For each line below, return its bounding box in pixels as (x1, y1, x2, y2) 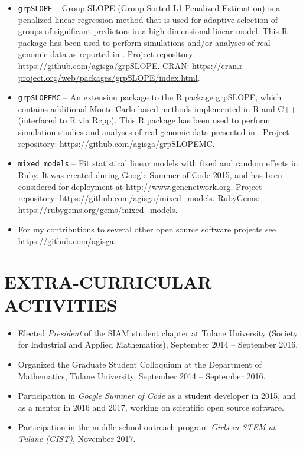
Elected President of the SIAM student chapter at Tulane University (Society (18, 326, 298, 339)
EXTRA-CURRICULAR (4, 269, 212, 293)
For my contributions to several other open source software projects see (18, 223, 276, 235)
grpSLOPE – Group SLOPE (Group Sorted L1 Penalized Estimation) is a (18, 2, 281, 14)
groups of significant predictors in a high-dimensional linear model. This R (18, 25, 288, 37)
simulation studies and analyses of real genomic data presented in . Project (18, 126, 289, 138)
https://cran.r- (192, 60, 246, 72)
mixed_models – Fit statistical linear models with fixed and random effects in (18, 157, 298, 169)
